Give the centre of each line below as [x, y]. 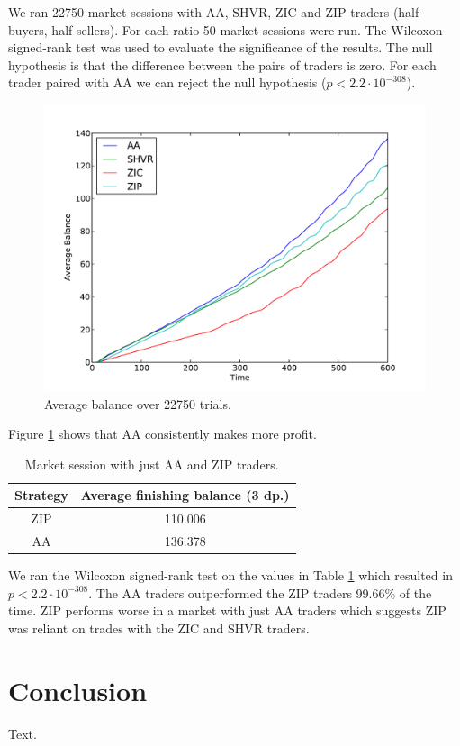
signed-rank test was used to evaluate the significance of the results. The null [221, 47]
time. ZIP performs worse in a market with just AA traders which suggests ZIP [227, 610]
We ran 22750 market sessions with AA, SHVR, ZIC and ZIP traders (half [214, 12]
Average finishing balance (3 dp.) [185, 495]
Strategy [41, 495]
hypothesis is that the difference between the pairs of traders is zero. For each [222, 64]
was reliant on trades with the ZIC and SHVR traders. [159, 628]
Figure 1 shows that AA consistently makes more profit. [162, 434]
